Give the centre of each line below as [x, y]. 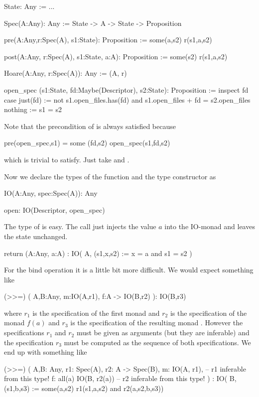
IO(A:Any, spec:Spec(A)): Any [51, 193]
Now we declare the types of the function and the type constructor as [110, 176]
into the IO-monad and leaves [210, 226]
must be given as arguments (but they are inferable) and [163, 332]
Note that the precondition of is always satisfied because [90, 126]
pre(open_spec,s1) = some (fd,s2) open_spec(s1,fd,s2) [87, 143]
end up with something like [46, 352]
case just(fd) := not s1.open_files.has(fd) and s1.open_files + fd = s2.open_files [127, 99]
